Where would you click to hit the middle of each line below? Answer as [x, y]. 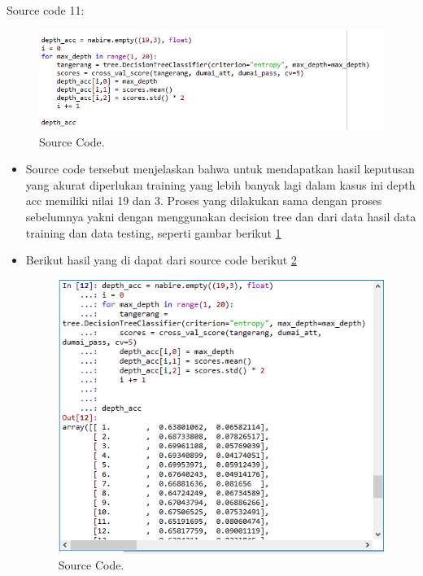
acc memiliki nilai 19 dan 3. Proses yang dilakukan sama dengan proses [204, 201]
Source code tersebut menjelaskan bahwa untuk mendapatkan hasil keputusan [220, 169]
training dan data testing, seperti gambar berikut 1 [153, 232]
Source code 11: [46, 10]
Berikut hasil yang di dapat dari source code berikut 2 [161, 260]
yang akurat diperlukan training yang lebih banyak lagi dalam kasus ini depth [220, 184]
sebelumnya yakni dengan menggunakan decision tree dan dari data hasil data [221, 217]
